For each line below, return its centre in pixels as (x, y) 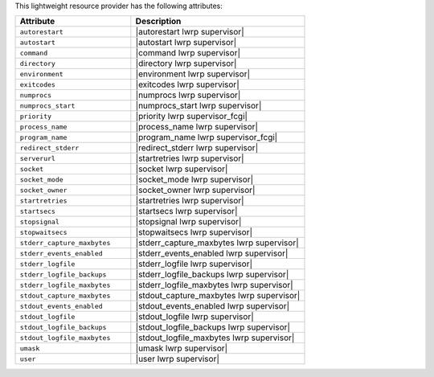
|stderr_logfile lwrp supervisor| (194, 264)
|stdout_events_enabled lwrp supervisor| (213, 306)
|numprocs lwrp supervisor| (188, 95)
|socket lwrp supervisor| (182, 169)
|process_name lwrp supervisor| (197, 127)
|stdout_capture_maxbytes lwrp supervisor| (218, 296)
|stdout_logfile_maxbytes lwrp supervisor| (215, 338)
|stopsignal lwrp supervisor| (188, 222)
